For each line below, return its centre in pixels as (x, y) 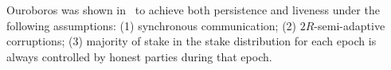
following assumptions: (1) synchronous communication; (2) (152, 25)
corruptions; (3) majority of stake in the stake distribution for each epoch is (192, 41)
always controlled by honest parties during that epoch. (139, 56)
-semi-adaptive (350, 25)
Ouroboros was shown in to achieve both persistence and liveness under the (193, 10)
